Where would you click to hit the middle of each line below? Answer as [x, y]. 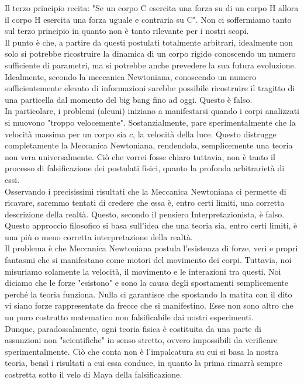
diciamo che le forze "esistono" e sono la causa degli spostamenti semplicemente [147, 283]
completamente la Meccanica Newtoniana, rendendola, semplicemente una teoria [149, 145]
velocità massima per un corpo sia [66, 134]
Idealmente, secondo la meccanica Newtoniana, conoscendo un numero [131, 76]
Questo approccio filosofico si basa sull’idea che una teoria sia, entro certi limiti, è [151, 225]
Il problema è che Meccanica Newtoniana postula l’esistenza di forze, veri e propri [151, 248]
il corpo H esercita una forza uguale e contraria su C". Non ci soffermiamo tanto [148, 19]
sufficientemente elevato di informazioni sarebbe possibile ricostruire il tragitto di [150, 88]
